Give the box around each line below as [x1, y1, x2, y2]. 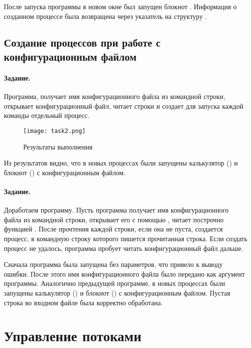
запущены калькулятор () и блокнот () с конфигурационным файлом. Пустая [4, 287, 230, 298]
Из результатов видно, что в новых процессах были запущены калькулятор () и [4, 158, 238, 168]
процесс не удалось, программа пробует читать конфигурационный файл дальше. [4, 243, 243, 253]
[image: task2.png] [23, 127, 86, 134]
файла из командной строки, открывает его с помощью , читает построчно [4, 214, 224, 224]
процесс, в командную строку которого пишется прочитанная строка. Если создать [4, 233, 248, 243]
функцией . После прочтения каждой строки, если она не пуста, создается [4, 224, 223, 234]
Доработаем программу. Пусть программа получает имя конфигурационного [4, 205, 229, 215]
